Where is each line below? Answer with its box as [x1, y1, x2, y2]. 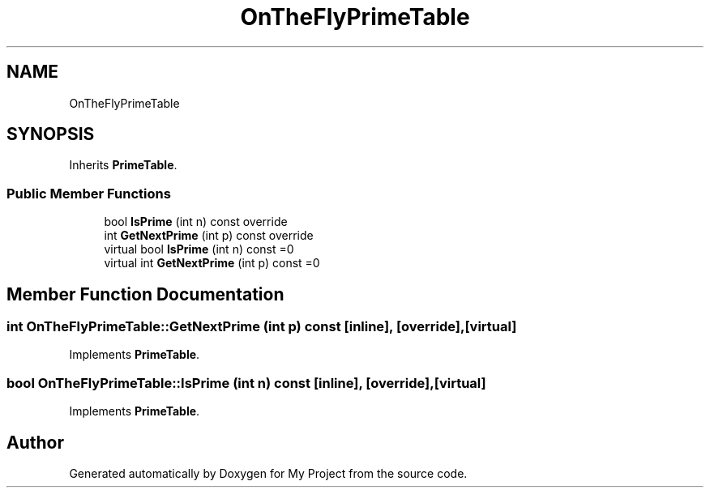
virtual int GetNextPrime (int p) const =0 [104, 256, 320, 270]
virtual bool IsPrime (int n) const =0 [104, 242, 294, 257]
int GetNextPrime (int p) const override [104, 228, 314, 243]
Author [6, 432, 64, 453]
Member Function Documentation [6, 283, 284, 304]
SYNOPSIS [6, 124, 95, 145]
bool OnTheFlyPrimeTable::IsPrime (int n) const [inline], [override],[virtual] [6, 374, 486, 391]
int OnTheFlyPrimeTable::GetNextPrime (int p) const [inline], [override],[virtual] [6, 318, 517, 335]
